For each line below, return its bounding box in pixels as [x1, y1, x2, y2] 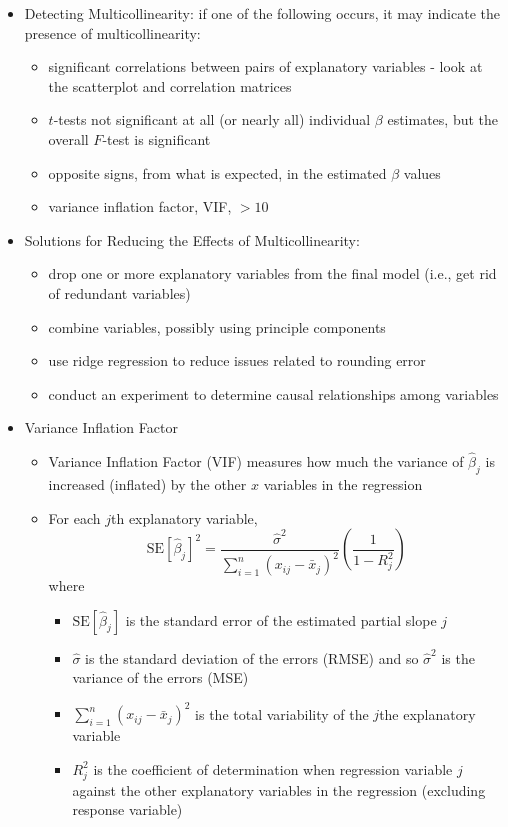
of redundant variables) [48, 282, 191, 303]
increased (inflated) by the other [48, 473, 247, 494]
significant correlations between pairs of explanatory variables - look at [48, 56, 483, 77]
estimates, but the [387, 109, 499, 130]
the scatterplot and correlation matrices [48, 75, 292, 96]
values [403, 162, 441, 183]
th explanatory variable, [111, 507, 258, 528]
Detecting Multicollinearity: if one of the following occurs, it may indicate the [24, 3, 500, 23]
